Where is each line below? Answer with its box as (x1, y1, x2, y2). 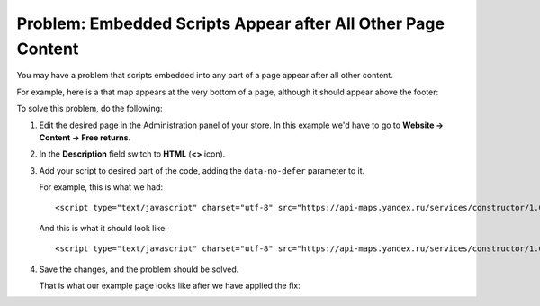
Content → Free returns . (39, 131, 131, 143)
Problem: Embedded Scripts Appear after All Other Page (16, 13, 445, 33)
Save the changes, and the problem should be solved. (39, 264, 239, 274)
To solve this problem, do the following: (16, 103, 163, 114)
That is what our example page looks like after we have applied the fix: (39, 280, 301, 292)
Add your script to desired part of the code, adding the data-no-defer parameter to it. (39, 165, 365, 175)
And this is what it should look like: (39, 222, 168, 233)
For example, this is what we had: (39, 182, 164, 193)
